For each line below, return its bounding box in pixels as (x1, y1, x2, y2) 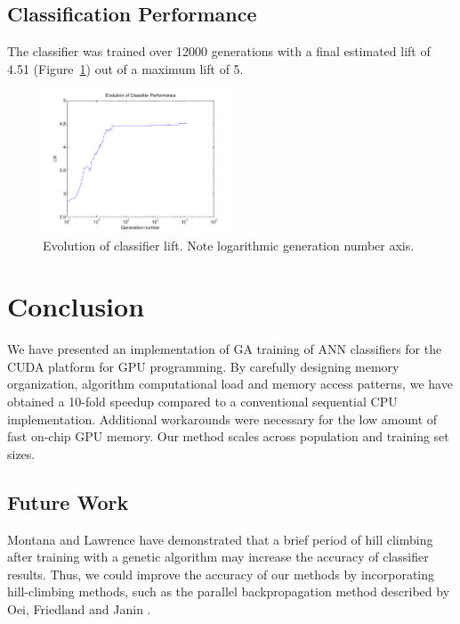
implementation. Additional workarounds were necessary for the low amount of (7, 409, 438, 428)
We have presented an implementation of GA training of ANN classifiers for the (7, 340, 442, 358)
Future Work (7, 488, 129, 515)
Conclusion (7, 288, 145, 324)
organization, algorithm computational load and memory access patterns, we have (7, 374, 453, 393)
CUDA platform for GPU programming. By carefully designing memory (7, 357, 399, 375)
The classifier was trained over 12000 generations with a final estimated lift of (7, 42, 431, 61)
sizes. (7, 444, 36, 463)
